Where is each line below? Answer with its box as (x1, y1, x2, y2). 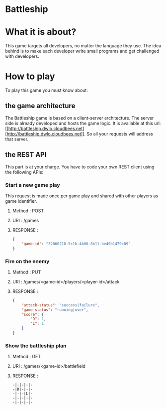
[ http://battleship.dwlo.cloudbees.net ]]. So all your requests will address (5, 131, 153, 136)
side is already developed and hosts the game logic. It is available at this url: (5, 120, 161, 126)
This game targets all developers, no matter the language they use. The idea (5, 43, 162, 49)
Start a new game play (5, 181, 61, 188)
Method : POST (12, 208, 44, 214)
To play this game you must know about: (5, 87, 88, 93)
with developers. (5, 53, 40, 59)
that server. (5, 136, 29, 142)
